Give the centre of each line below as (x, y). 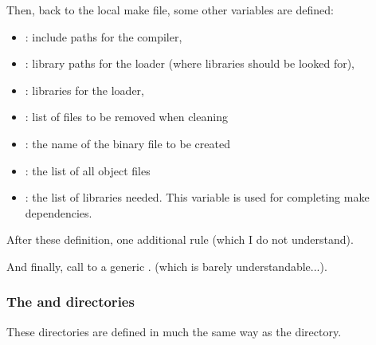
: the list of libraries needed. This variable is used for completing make (197, 197)
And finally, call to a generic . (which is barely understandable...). (167, 266)
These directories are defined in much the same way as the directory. (174, 331)
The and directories (70, 302)
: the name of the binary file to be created (127, 143)
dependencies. (59, 212)
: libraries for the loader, (84, 90)
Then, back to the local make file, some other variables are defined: (170, 10)
